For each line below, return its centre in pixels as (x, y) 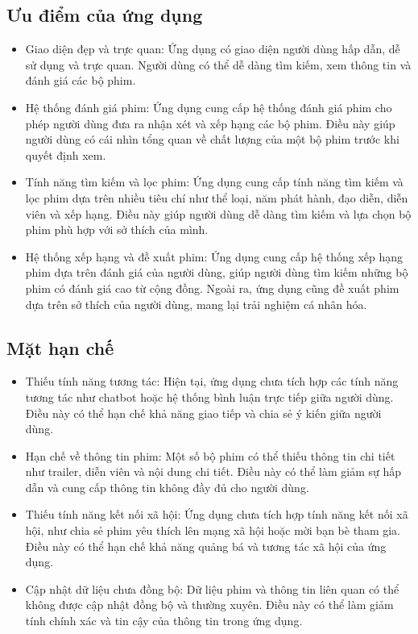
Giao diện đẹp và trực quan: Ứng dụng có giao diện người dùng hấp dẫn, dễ (213, 49)
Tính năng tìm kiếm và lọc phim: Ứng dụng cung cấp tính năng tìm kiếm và (214, 182)
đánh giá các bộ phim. (81, 80)
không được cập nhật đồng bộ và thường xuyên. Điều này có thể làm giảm (209, 605)
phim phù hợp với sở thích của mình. (117, 229)
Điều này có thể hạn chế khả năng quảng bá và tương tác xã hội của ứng (206, 546)
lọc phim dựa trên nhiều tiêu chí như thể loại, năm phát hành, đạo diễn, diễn (217, 197)
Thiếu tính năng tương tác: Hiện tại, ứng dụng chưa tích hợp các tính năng (212, 381)
